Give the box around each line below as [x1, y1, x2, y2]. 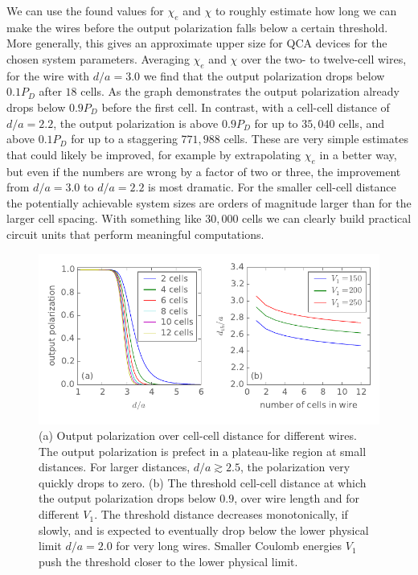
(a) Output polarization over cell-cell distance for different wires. [39, 427, 357, 444]
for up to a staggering [71, 130, 178, 147]
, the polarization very [240, 458, 350, 475]
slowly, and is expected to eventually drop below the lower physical [39, 521, 369, 538]
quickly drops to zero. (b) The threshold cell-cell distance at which [39, 474, 367, 491]
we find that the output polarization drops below [143, 67, 385, 84]
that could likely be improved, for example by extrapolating [6, 146, 301, 162]
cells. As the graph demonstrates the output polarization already [80, 83, 400, 100]
